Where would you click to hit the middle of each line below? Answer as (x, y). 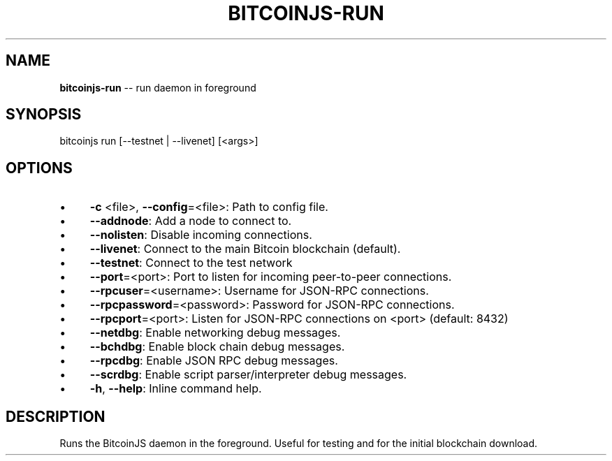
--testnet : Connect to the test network (191, 263)
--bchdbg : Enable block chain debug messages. (217, 347)
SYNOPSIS (44, 115)
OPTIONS (39, 168)
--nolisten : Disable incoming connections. (201, 235)
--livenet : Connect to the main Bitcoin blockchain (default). (245, 249)
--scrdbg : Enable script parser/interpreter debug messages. (248, 375)
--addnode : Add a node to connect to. (191, 221)
